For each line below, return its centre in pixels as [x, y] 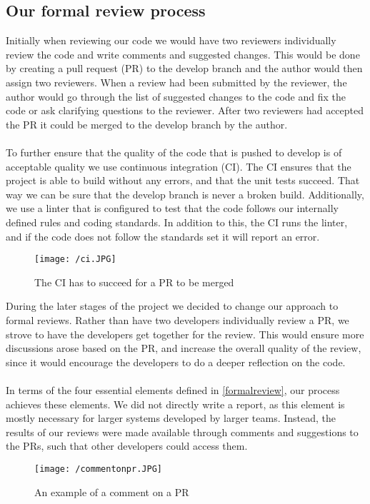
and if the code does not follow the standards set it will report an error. [163, 236]
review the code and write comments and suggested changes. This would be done [183, 54]
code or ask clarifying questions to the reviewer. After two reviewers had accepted [185, 110]
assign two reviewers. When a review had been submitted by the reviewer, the [176, 82]
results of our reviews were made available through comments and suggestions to [182, 432]
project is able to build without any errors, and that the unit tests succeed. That [183, 180]
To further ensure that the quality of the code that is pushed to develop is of [174, 152]
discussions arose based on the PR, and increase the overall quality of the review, [184, 348]
